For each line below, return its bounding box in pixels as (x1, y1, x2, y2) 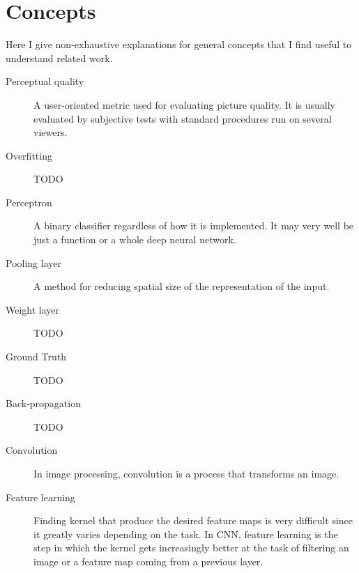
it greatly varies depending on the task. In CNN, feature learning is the (33, 526, 338, 541)
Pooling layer (6, 255, 61, 270)
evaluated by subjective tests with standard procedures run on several (33, 111, 332, 125)
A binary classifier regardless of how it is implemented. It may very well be (33, 218, 354, 233)
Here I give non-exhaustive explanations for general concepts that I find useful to (6, 37, 352, 52)
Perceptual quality (6, 74, 84, 89)
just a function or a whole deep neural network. (33, 232, 236, 247)
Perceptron (6, 194, 52, 209)
